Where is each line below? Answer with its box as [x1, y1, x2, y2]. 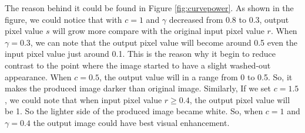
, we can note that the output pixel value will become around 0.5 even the [30, 36, 298, 48]
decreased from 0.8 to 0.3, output [169, 13, 289, 25]
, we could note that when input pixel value [5, 93, 162, 105]
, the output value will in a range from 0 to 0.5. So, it [99, 70, 293, 83]
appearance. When [5, 70, 72, 83]
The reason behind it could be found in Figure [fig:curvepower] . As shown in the [5, 2, 294, 13]
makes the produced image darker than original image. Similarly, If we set [5, 82, 272, 94]
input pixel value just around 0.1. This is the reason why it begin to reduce [5, 47, 276, 60]
